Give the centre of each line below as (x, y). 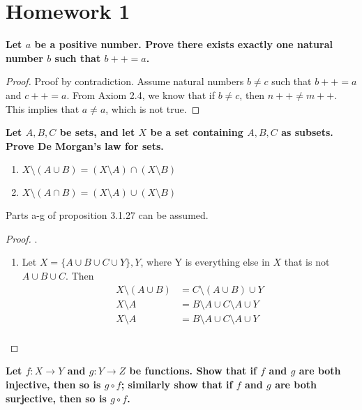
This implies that (43, 108)
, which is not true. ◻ (153, 108)
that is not (307, 262)
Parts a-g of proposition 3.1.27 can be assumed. (107, 215)
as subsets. (307, 132)
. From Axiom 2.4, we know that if (141, 94)
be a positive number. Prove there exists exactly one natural (183, 44)
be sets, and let (97, 132)
